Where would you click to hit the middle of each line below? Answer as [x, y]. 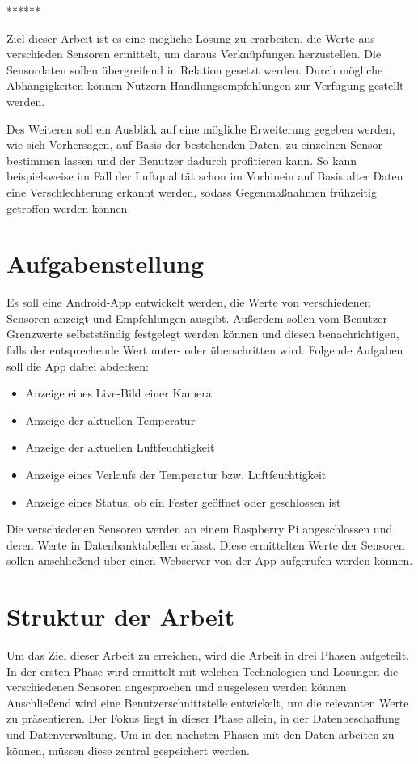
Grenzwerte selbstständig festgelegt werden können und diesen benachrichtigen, [203, 334]
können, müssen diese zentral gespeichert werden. [128, 750]
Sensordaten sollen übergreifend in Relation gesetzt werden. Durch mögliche [195, 69]
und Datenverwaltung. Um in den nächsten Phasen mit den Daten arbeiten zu [201, 734]
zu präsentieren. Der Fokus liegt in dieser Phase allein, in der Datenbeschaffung [203, 718]
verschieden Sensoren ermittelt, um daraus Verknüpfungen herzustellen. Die [194, 54]
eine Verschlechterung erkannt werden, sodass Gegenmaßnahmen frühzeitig [192, 191]
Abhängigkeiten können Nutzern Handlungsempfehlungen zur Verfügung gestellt [205, 85]
